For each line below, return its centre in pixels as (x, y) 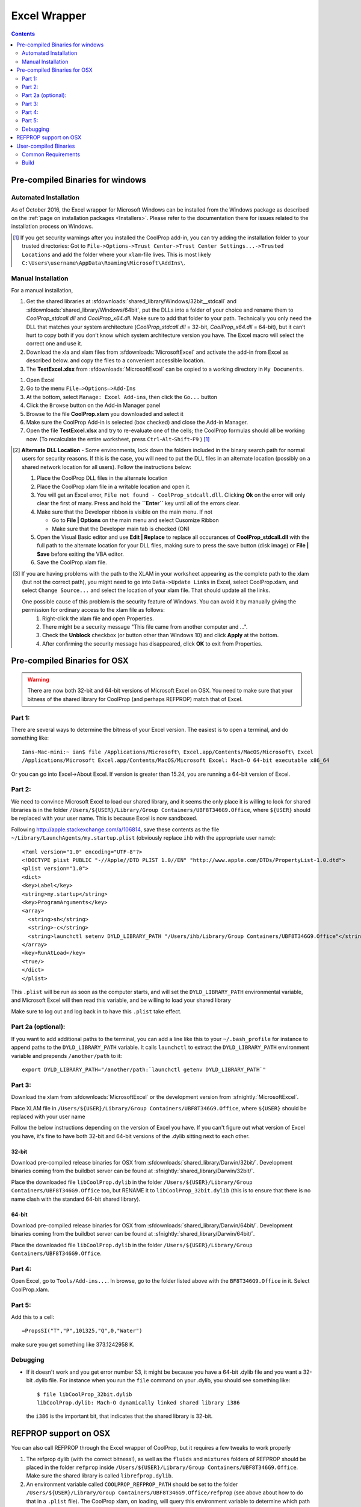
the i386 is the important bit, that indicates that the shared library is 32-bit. (119, 1416)
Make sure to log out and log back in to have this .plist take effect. (96, 1011)
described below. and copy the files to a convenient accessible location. (116, 360)
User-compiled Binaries (46, 146)
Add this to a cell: (32, 1317)
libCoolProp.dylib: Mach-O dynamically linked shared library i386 (138, 1402)
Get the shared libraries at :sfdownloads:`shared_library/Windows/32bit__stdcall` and (131, 301)
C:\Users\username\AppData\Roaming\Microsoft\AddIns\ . (104, 263)
